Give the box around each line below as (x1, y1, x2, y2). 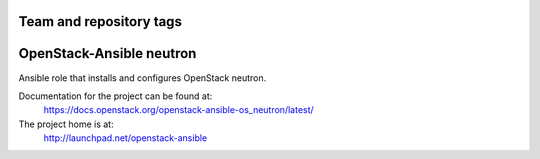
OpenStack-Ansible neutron (18, 45, 197, 62)
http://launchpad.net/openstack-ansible (43, 132, 208, 144)
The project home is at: (18, 118, 114, 130)
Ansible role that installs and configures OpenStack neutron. (18, 71, 267, 84)
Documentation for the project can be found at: (18, 90, 213, 102)
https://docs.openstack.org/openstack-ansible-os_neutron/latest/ (43, 104, 314, 116)
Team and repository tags (18, 13, 182, 30)
